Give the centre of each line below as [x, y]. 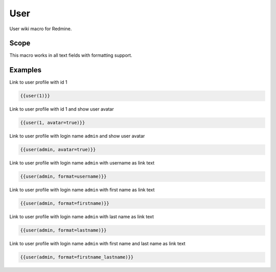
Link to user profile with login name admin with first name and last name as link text [98, 244]
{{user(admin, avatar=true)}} [58, 150]
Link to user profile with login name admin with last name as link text [82, 217]
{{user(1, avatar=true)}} [53, 123]
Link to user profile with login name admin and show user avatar [77, 136]
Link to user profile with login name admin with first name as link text [82, 190]
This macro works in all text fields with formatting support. [71, 55]
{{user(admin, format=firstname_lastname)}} [77, 257]
